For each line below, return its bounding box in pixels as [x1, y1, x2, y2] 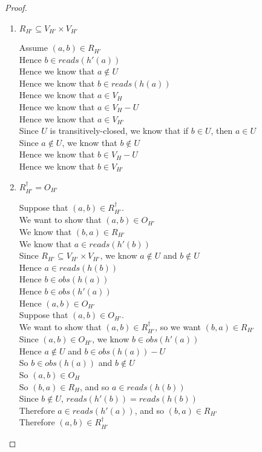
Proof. [5, 1, 27, 13]
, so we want [155, 320, 201, 333]
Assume [19, 41, 48, 54]
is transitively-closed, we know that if [50, 124, 189, 137]
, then [211, 124, 233, 137]
